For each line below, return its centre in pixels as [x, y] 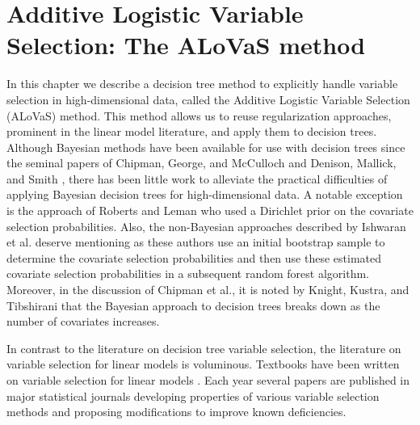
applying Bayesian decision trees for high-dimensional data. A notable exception [205, 194]
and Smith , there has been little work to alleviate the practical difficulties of [197, 178]
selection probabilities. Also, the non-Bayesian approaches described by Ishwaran [206, 226]
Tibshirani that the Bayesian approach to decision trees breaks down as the [193, 305]
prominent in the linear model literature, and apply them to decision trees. [192, 131]
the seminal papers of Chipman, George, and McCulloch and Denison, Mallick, [202, 163]
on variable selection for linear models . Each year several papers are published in [208, 380]
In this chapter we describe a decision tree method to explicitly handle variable [202, 84]
